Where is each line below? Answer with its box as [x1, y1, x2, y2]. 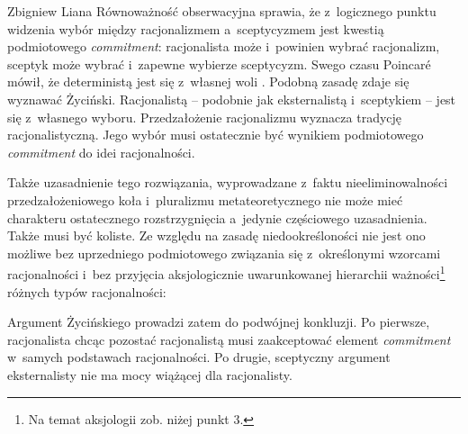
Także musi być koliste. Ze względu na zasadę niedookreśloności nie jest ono [7, 226, 426, 245]
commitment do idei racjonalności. [7, 142, 195, 161]
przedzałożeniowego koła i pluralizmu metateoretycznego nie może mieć [7, 190, 403, 209]
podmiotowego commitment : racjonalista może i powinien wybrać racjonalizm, [7, 37, 440, 56]
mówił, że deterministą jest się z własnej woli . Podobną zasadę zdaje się [7, 72, 409, 91]
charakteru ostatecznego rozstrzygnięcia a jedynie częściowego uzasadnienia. [7, 208, 427, 227]
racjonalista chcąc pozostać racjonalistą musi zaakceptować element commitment [7, 330, 451, 348]
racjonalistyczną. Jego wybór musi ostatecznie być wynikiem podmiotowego [7, 125, 424, 144]
